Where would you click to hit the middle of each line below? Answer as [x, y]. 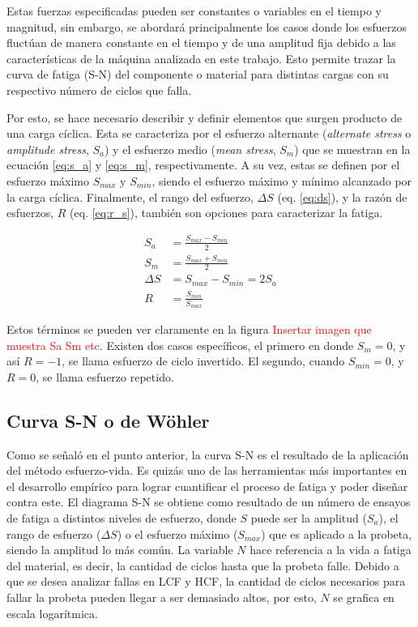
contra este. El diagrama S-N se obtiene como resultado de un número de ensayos [209, 502]
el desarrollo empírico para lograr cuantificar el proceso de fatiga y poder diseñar [207, 486]
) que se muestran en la [352, 149]
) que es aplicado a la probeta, [337, 533]
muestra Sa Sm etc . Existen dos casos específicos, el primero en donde [180, 345]
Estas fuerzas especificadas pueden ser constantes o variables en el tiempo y [194, 11]
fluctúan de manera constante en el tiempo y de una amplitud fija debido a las [201, 43]
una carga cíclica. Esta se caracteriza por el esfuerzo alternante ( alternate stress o [209, 133]
